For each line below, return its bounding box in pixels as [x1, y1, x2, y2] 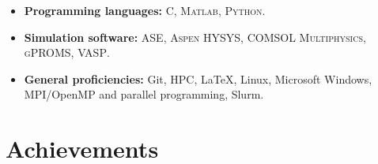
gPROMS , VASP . [24, 44, 110, 61]
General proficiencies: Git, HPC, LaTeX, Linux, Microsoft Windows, [24, 70, 372, 87]
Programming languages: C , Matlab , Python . [24, 2, 266, 18]
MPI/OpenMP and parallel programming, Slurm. [24, 86, 264, 102]
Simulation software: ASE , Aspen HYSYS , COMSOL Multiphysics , [24, 28, 366, 45]
